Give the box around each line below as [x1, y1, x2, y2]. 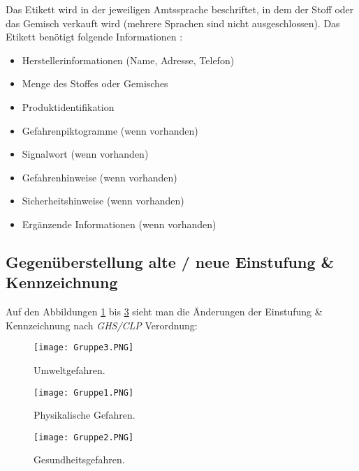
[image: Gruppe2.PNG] [34, 432, 134, 442]
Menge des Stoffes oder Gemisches [22, 76, 168, 91]
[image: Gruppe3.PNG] [34, 343, 134, 353]
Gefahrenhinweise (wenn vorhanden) [22, 170, 177, 184]
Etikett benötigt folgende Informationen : [6, 29, 183, 44]
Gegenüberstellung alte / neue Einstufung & [6, 251, 335, 272]
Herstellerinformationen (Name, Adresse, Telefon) [22, 52, 235, 67]
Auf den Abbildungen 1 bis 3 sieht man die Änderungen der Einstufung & [6, 304, 323, 319]
